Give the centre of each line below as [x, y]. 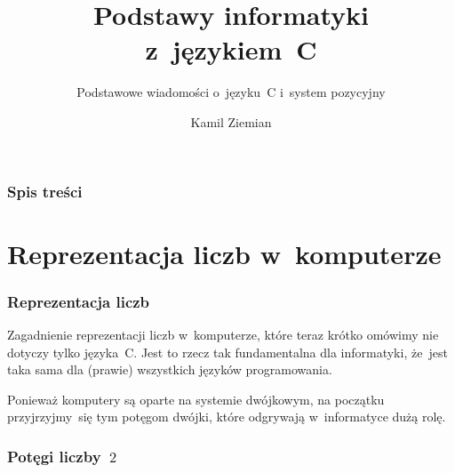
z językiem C [231, 49]
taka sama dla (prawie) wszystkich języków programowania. [170, 369]
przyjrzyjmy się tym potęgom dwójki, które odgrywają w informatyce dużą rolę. [227, 417]
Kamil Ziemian [231, 121]
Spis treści [45, 191]
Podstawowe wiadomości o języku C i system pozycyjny [231, 92]
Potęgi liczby [54, 456]
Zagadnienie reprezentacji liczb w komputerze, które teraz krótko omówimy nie [223, 335]
